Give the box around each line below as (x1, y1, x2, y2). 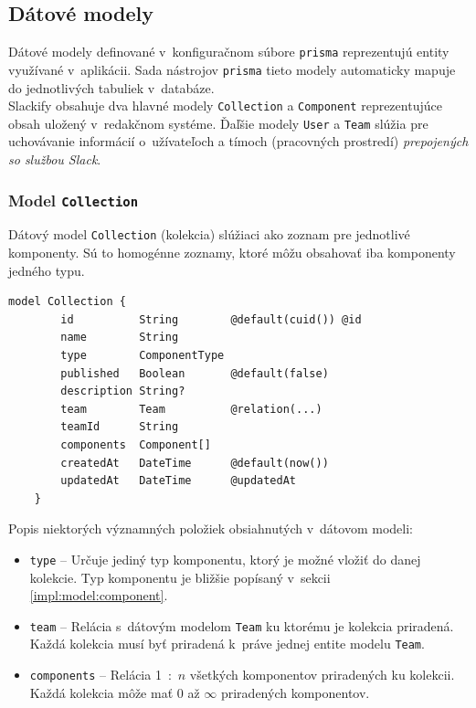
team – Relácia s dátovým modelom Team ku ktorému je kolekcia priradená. (29, 616, 454, 635)
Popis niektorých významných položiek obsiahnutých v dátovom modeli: (8, 519, 413, 538)
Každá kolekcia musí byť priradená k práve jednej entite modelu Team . (29, 634, 425, 653)
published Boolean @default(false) (60, 366, 329, 380)
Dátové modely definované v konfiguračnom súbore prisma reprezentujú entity (8, 42, 450, 61)
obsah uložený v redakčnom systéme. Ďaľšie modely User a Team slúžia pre (8, 113, 428, 132)
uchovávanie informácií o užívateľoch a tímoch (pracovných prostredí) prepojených (8, 132, 469, 151)
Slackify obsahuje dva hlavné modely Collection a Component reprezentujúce (8, 96, 442, 115)
